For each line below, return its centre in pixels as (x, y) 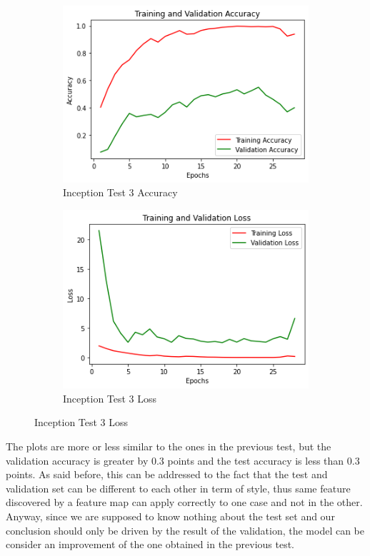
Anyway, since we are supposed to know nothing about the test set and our (170, 516)
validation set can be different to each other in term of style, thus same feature (178, 488)
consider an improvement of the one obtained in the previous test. (150, 544)
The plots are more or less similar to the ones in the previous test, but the (169, 446)
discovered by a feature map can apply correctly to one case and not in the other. (184, 502)
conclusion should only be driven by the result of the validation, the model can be (185, 530)
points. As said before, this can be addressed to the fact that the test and (167, 474)
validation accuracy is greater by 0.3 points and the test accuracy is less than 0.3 (183, 460)
